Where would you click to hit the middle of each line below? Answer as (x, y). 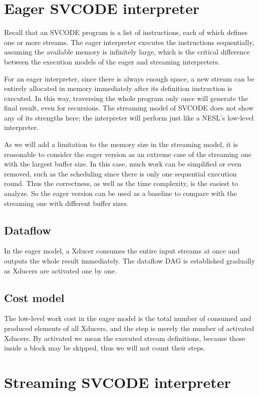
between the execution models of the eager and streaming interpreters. (112, 61)
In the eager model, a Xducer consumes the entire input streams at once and (122, 251)
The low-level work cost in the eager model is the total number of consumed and (128, 318)
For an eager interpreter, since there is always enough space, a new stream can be (129, 78)
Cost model (34, 297)
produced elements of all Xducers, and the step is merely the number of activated (129, 328)
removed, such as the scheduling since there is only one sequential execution (120, 173)
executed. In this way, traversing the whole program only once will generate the (126, 98)
